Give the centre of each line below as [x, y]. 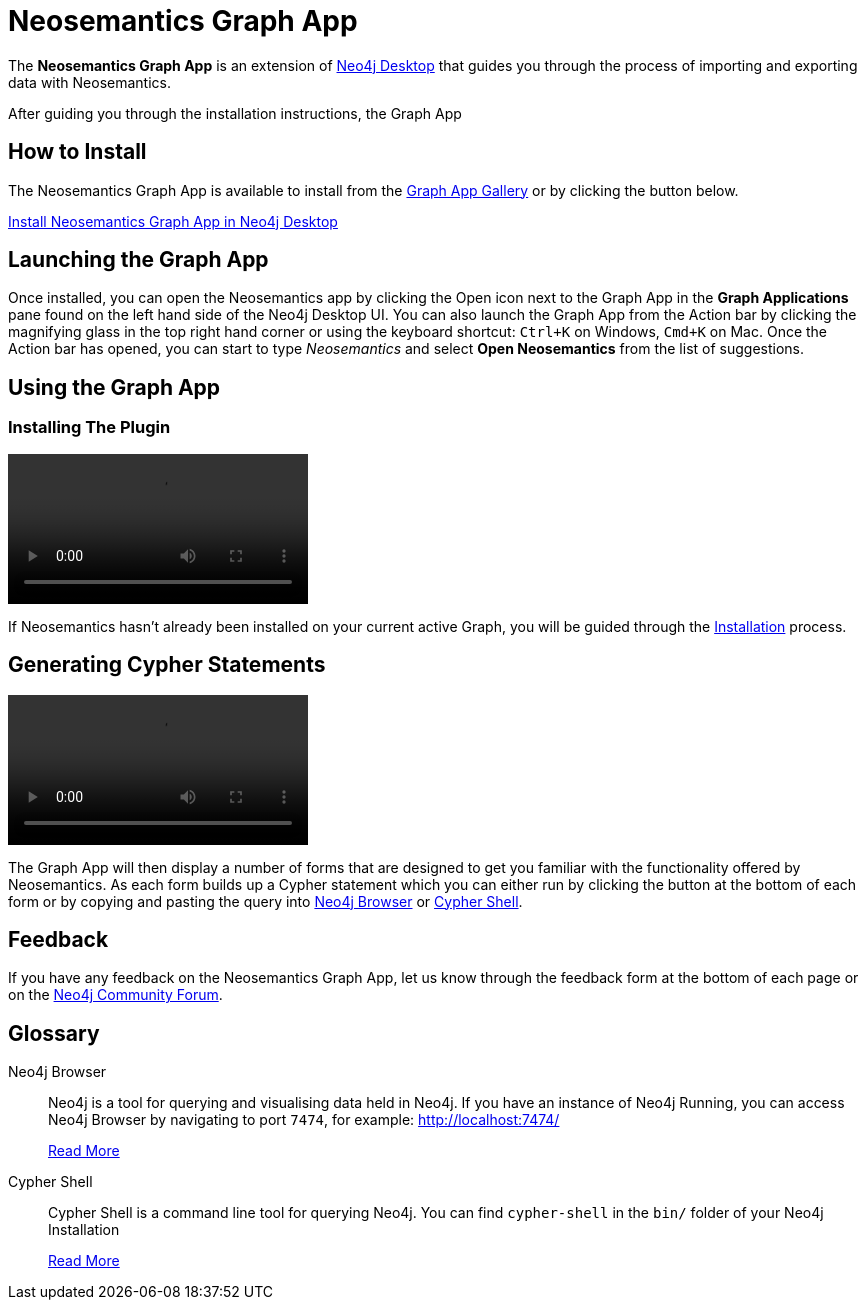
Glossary [54, 1033]
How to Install [77, 152]
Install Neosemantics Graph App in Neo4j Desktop [173, 221]
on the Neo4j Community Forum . [115, 995]
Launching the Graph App [138, 260]
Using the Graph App [114, 387]
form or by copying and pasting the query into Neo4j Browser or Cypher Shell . [265, 901]
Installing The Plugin [89, 427]
